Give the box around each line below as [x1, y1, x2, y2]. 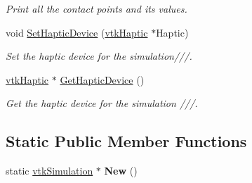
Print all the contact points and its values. [6, 1, 187, 15]
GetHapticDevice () [60, 72, 145, 87]
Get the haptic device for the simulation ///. [6, 96, 198, 111]
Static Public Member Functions [6, 130, 247, 152]
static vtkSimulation [6, 163, 93, 178]
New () [104, 163, 138, 178]
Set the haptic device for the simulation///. [6, 49, 192, 63]
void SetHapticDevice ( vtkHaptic [6, 25, 148, 39]
